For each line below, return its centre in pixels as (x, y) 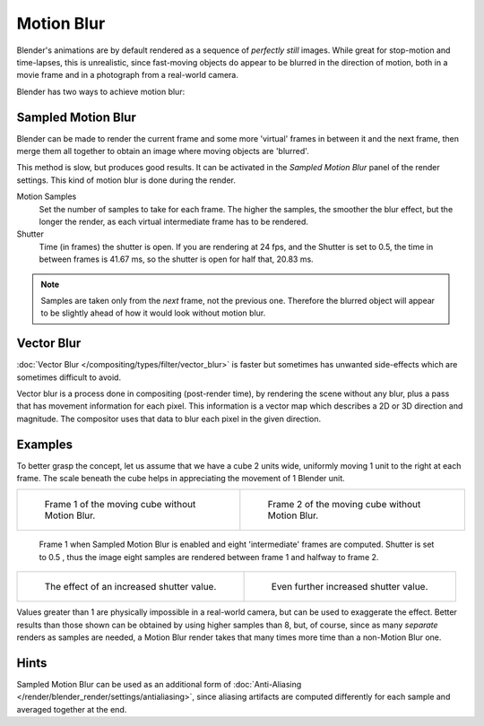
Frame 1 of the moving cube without (120, 505)
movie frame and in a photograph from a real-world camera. (128, 75)
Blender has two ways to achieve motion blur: (101, 91)
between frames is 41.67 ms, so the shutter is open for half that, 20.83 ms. (176, 259)
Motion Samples (47, 196)
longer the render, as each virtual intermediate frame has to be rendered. (174, 221)
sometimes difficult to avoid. (69, 377)
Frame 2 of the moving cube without (344, 505)
